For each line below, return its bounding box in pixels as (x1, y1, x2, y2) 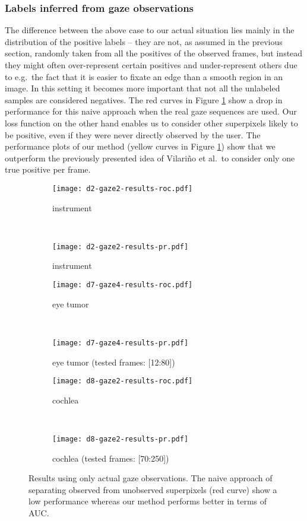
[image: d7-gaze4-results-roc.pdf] (52, 281, 193, 290)
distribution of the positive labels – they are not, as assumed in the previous (5, 35, 283, 47)
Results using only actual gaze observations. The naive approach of (29, 472, 273, 484)
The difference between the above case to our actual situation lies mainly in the (5, 24, 295, 36)
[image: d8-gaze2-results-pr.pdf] (52, 434, 189, 443)
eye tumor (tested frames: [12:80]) (52, 355, 175, 368)
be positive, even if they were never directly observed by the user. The (5, 128, 261, 141)
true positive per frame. (5, 163, 91, 176)
